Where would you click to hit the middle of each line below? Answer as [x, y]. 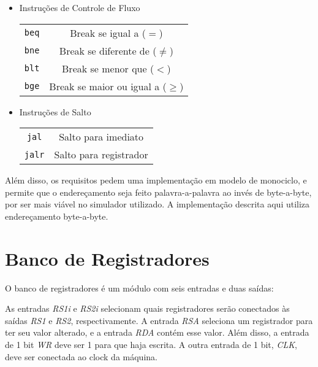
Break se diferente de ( [108, 50]
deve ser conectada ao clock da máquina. [81, 356]
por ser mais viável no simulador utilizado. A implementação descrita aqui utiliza [157, 204]
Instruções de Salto [55, 111]
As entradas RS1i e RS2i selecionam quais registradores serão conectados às [147, 308]
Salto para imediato [101, 137]
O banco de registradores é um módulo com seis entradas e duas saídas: [139, 288]
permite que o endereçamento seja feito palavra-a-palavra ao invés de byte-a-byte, [158, 192]
